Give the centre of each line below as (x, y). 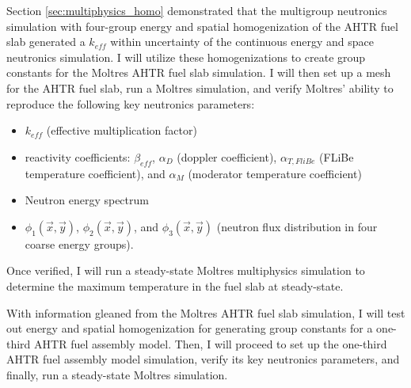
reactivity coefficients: (78, 156)
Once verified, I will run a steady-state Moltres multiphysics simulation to (186, 270)
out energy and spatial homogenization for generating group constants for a (190, 328)
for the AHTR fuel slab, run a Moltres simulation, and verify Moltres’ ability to (200, 87)
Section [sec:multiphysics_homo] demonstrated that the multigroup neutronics (197, 10)
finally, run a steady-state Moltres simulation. (117, 374)
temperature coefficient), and (95, 173)
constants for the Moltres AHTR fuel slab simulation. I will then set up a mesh (199, 72)
